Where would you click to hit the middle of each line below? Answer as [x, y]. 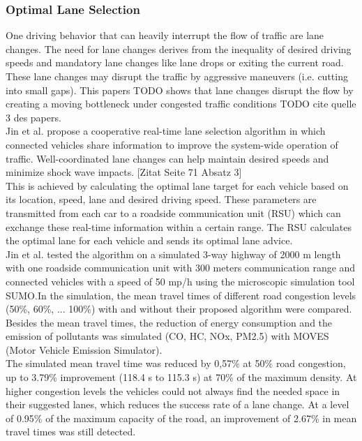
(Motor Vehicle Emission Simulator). [84, 349]
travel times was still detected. [71, 432]
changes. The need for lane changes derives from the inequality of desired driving [179, 48]
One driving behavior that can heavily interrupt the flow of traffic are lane [165, 35]
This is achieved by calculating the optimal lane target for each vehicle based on [177, 185]
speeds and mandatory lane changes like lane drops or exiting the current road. [175, 62]
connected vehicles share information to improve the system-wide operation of [172, 144]
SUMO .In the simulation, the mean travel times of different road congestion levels [181, 295]
